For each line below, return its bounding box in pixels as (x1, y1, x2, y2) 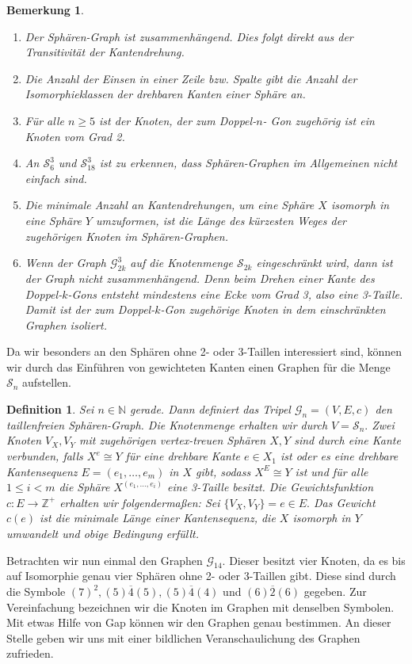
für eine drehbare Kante (125, 448, 241, 464)
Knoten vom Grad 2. (25, 128, 125, 144)
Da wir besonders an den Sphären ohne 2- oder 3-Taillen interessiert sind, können (6, 343, 402, 360)
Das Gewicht (314, 494, 376, 510)
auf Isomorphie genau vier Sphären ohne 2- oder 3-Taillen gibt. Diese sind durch (6, 567, 396, 584)
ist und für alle (295, 463, 368, 479)
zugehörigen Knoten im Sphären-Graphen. (25, 227, 228, 244)
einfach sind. (25, 170, 87, 186)
